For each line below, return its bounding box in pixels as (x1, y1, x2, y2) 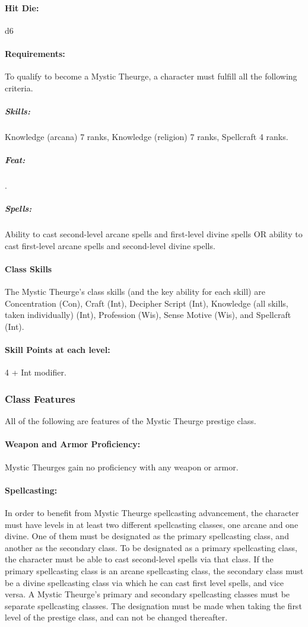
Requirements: (5, 47, 65, 59)
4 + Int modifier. (5, 366, 66, 378)
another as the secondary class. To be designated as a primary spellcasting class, (5, 541, 297, 553)
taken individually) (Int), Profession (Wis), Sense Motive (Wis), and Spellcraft (5, 308, 291, 321)
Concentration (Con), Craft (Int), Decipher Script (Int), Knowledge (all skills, (5, 297, 288, 309)
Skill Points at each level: (5, 343, 110, 356)
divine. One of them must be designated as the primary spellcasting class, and (5, 530, 289, 542)
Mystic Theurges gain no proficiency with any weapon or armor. (5, 460, 239, 473)
